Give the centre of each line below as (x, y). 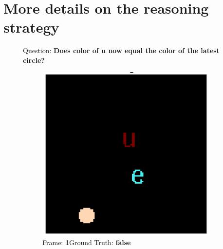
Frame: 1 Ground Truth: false (87, 242)
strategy (31, 27)
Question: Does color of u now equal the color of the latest (121, 50)
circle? (34, 60)
